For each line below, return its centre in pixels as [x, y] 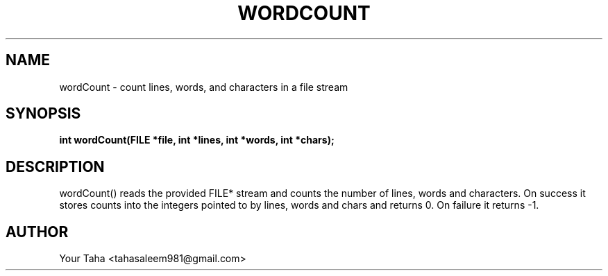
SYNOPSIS [43, 114]
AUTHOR [37, 232]
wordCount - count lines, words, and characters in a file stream [204, 87]
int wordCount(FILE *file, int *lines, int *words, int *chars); [197, 140]
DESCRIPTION [55, 166]
